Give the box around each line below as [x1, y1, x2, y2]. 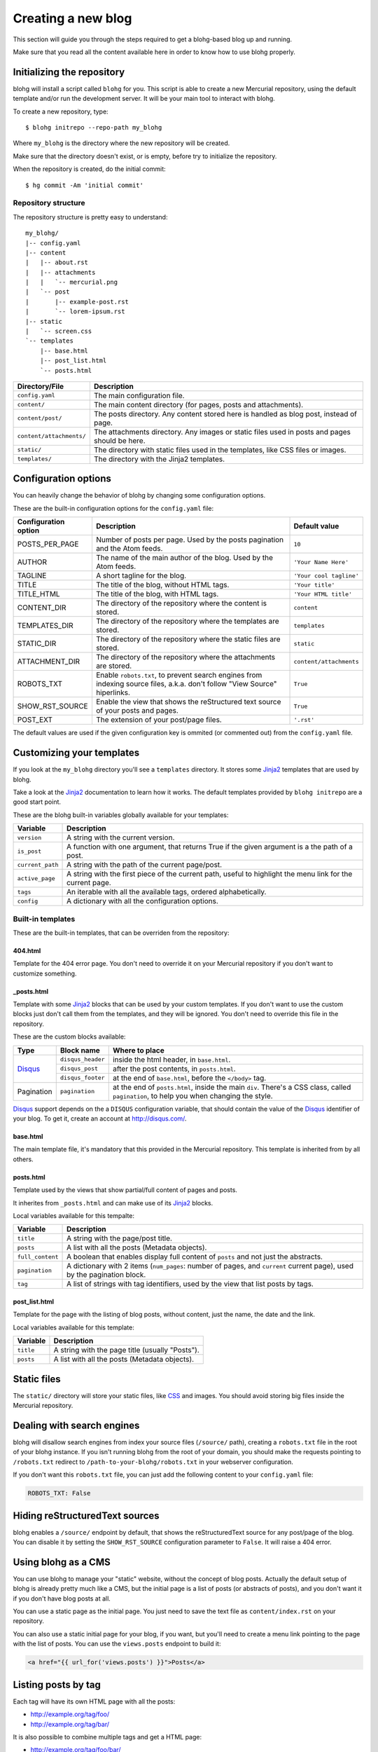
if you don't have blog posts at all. [13, 1594, 111, 1603]
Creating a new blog [13, 11, 132, 26]
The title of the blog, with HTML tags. [95, 589, 219, 599]
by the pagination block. [66, 1270, 146, 1280]
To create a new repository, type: [13, 107, 108, 116]
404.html [13, 946, 41, 954]
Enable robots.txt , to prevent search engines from [95, 670, 262, 680]
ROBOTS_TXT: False [27, 1489, 91, 1498]
